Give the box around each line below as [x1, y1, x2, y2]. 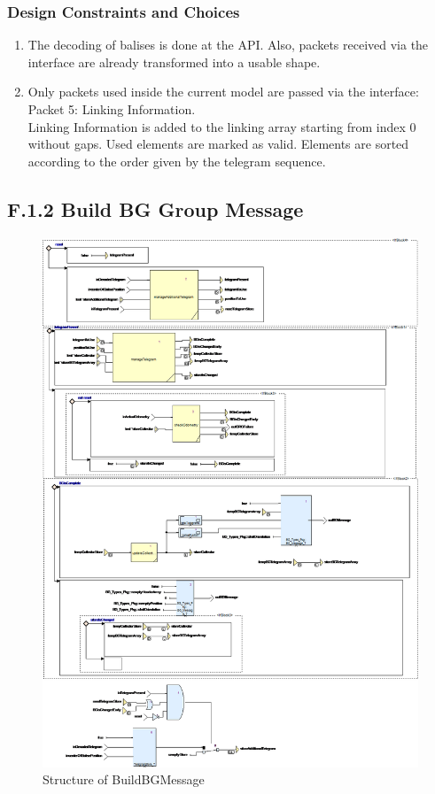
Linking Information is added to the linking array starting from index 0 [27, 117, 416, 135]
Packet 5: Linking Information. [27, 100, 196, 118]
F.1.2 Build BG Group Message [7, 195, 304, 222]
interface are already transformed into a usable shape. [27, 52, 321, 71]
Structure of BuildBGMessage [43, 770, 205, 789]
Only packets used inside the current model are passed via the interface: [27, 82, 419, 101]
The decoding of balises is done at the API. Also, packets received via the [27, 35, 429, 54]
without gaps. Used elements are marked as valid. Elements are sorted [27, 135, 409, 153]
